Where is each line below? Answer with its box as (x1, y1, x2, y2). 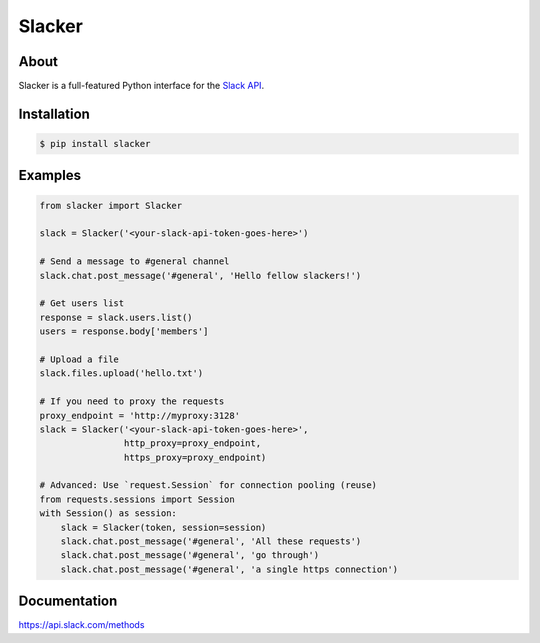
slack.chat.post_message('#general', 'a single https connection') (60, 563, 399, 575)
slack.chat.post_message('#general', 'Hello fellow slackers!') (39, 270, 362, 281)
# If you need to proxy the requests (39, 396, 225, 407)
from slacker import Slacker (39, 200, 183, 211)
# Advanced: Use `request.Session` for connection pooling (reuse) (39, 480, 378, 491)
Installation (18, 105, 90, 122)
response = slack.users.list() (39, 311, 194, 323)
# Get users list (39, 298, 125, 309)
